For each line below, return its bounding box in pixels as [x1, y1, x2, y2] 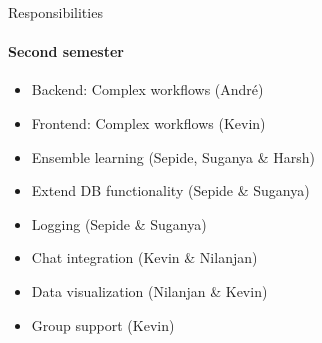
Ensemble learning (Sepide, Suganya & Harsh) [31, 146, 315, 167]
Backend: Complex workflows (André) [31, 79, 264, 100]
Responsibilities [8, 2, 103, 22]
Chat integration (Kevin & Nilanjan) [31, 247, 258, 268]
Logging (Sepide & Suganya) [31, 213, 207, 234]
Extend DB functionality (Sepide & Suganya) [31, 180, 310, 201]
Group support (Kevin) [31, 314, 175, 335]
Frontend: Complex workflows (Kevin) [31, 112, 266, 133]
